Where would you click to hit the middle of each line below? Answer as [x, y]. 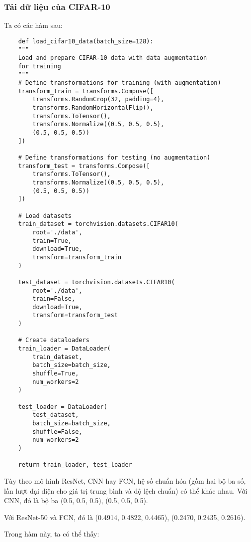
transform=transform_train [77, 257]
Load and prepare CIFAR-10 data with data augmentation [113, 58]
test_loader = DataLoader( [63, 407]
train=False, [54, 299]
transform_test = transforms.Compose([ [84, 166]
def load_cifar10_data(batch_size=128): [86, 41]
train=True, [52, 241]
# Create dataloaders [54, 340]
